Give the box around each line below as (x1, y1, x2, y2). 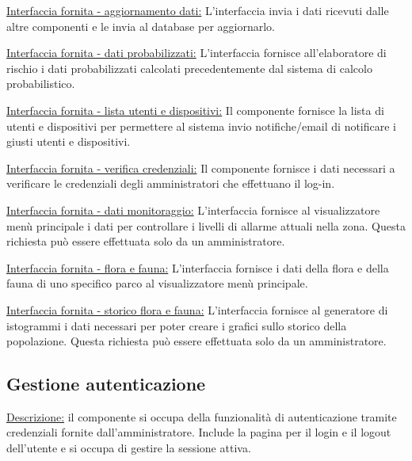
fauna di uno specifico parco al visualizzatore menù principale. (6, 275, 308, 291)
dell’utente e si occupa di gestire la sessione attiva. (6, 440, 251, 456)
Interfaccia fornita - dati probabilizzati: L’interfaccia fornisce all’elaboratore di (6, 44, 387, 61)
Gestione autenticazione (6, 371, 206, 396)
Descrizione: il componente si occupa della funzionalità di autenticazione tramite (6, 408, 397, 425)
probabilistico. (6, 75, 75, 92)
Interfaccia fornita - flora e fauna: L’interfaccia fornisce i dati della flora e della (6, 259, 389, 276)
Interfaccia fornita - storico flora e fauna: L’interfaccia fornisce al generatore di (6, 301, 388, 318)
